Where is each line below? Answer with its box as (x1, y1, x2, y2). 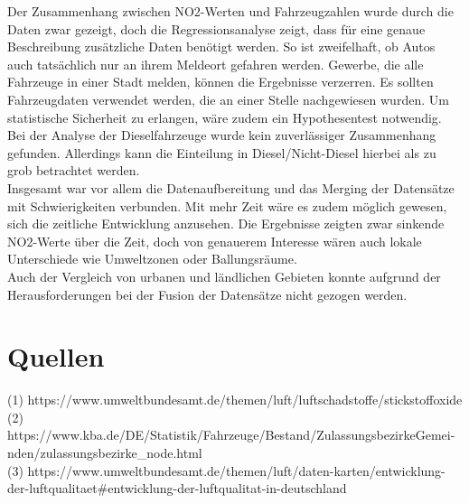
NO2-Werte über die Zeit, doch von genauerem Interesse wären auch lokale (7, 231, 422, 250)
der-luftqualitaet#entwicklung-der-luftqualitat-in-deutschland (7, 479, 347, 498)
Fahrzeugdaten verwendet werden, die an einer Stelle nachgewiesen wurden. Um (7, 89, 449, 108)
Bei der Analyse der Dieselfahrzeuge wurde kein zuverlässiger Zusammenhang (7, 126, 436, 144)
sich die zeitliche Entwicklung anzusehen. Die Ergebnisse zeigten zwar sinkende (7, 214, 445, 233)
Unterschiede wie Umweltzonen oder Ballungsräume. (7, 249, 297, 268)
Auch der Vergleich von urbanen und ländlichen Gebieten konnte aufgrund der (7, 266, 441, 285)
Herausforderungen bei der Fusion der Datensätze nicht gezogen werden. (7, 284, 408, 303)
